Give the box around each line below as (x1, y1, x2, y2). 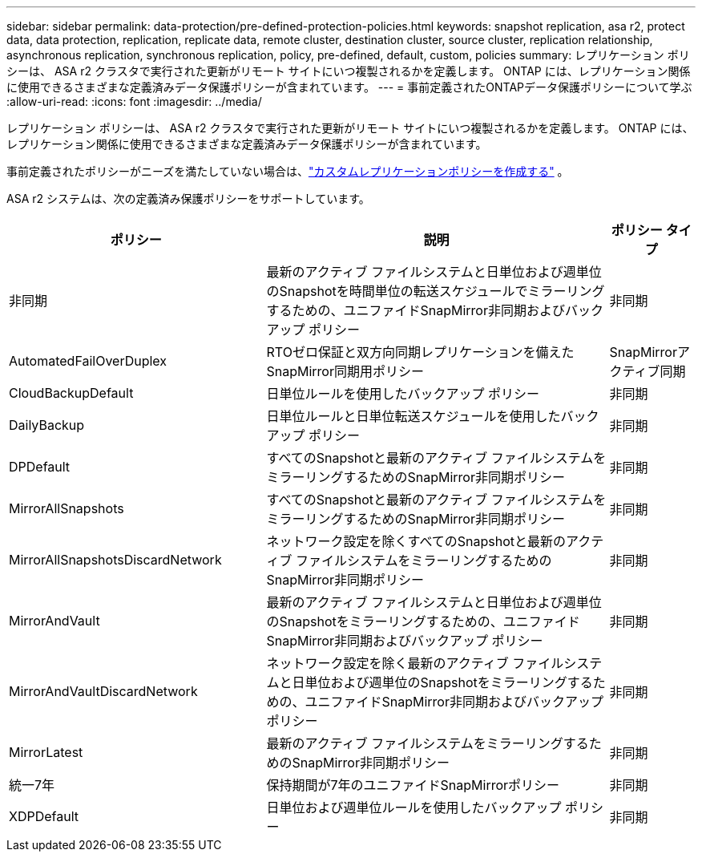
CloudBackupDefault (9, 385, 134, 401)
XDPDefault (9, 808, 79, 824)
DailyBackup (9, 417, 85, 433)
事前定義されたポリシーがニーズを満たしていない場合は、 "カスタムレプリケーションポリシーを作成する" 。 (6, 164, 569, 178)
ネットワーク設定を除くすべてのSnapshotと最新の (266, 533, 566, 549)
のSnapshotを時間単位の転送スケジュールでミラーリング (266, 283, 605, 299)
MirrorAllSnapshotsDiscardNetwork (9, 552, 222, 568)
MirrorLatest (9, 744, 83, 760)
